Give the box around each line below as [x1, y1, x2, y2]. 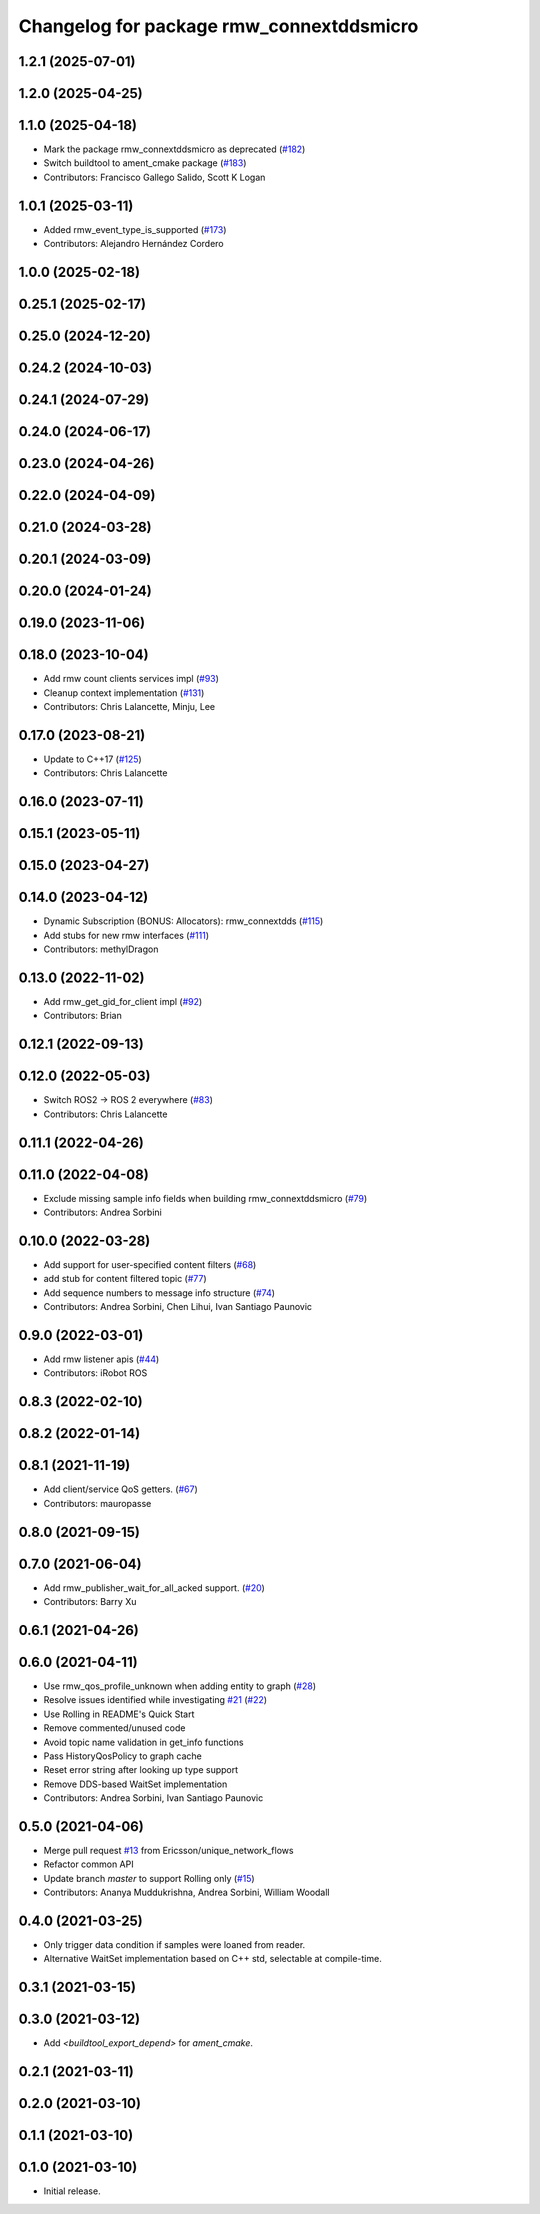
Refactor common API [43, 1858, 134, 1870]
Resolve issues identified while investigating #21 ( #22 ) [43, 1694, 268, 1706]
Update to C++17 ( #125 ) [43, 753, 142, 765]
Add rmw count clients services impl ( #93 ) [43, 673, 220, 685]
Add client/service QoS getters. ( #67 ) [43, 1483, 199, 1495]
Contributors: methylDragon [43, 943, 159, 955]
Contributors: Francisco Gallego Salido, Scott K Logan [43, 171, 266, 183]
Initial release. [43, 2185, 101, 2197]
